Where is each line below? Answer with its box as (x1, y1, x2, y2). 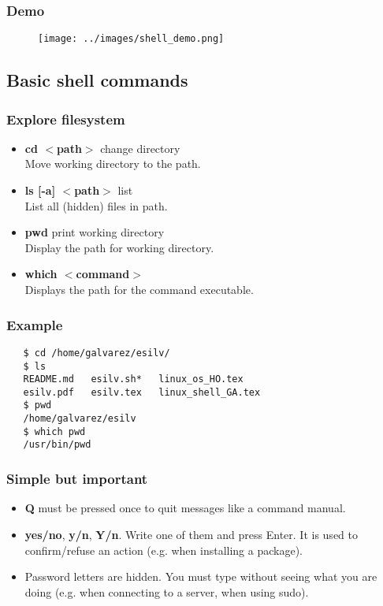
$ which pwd (23, 426, 86, 437)
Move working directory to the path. (24, 155, 201, 172)
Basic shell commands (6, 68, 188, 92)
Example (6, 314, 63, 334)
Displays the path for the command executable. (24, 281, 254, 298)
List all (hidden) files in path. (24, 197, 168, 214)
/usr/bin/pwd (23, 439, 91, 451)
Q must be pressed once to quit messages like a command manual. (24, 500, 346, 516)
